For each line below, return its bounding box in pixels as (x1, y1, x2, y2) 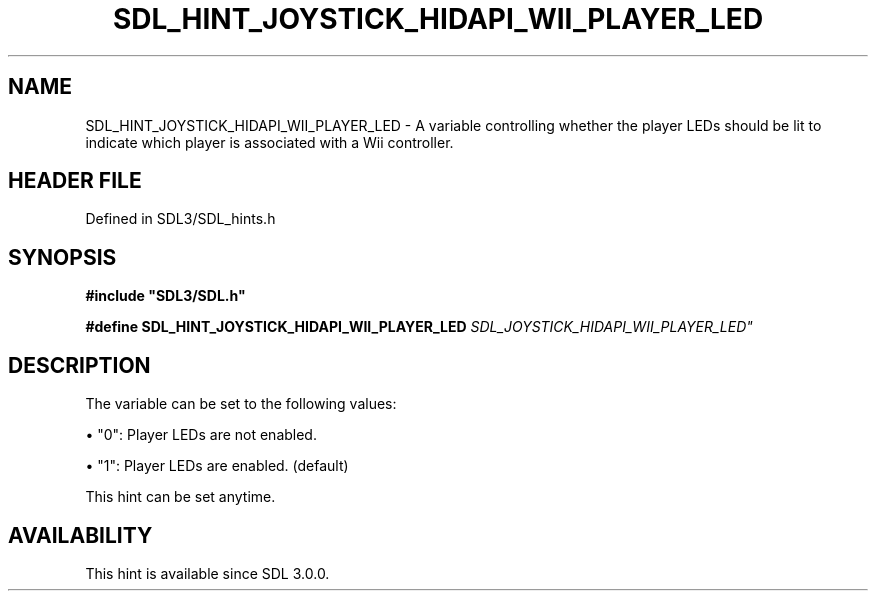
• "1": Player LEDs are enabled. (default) (85, 457, 349, 475)
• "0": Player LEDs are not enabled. (85, 426, 317, 444)
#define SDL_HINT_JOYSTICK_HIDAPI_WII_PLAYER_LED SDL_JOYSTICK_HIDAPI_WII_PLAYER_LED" (85, 318, 753, 336)
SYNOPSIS (8, 244, 117, 270)
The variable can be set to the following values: (85, 395, 397, 413)
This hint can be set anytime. (85, 488, 276, 506)
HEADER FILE (8, 168, 142, 194)
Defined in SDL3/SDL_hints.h (85, 210, 276, 228)
